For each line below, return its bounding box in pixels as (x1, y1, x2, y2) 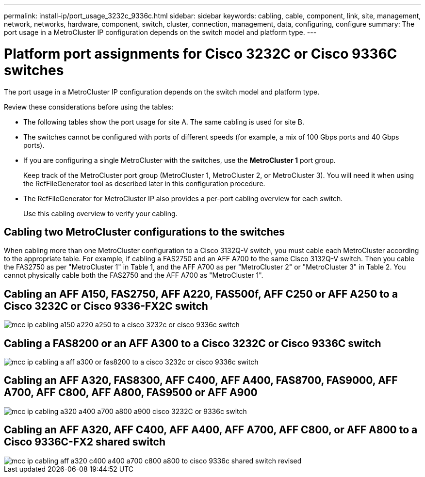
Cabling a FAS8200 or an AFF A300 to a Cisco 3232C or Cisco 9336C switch (4, 337, 381, 350)
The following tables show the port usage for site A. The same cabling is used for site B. (23, 117, 304, 126)
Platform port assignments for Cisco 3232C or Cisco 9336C (4, 45, 397, 62)
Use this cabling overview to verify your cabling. (23, 209, 178, 218)
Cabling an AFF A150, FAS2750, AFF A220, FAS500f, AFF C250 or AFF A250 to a (4, 287, 398, 300)
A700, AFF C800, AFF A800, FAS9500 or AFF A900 (4, 386, 258, 399)
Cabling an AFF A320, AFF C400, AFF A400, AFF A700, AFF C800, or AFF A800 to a (4, 424, 418, 436)
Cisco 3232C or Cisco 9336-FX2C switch (4, 300, 208, 312)
